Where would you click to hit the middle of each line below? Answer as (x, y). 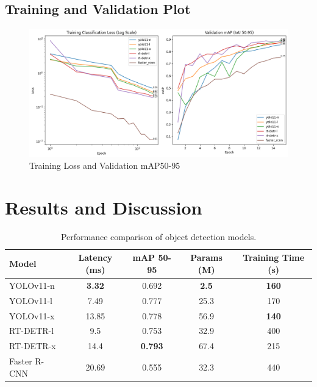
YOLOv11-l (31, 300)
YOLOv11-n (32, 285)
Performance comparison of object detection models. (158, 236)
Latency (95, 257)
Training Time (274, 257)
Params (206, 257)
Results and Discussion (104, 207)
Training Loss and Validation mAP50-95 (105, 165)
